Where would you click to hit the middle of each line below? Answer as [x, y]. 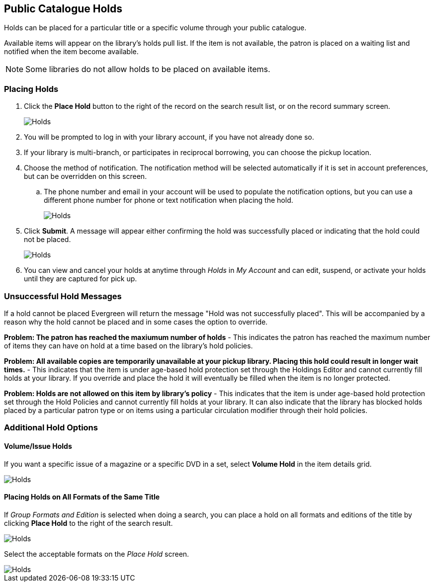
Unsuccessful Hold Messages [63, 296]
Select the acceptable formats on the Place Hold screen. [97, 554]
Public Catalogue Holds [63, 9]
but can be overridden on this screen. [86, 176]
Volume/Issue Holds [38, 446]
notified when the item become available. [71, 52]
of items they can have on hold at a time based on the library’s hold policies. [129, 345]
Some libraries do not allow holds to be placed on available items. [148, 69]
